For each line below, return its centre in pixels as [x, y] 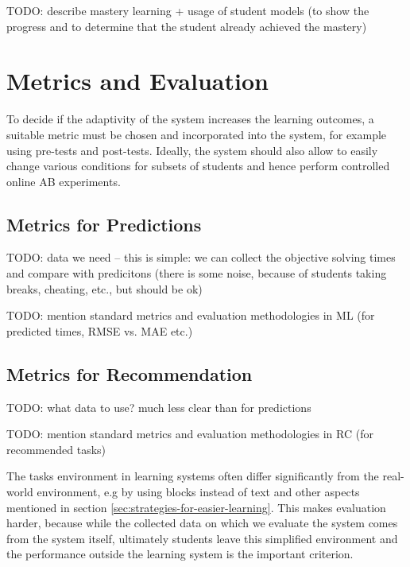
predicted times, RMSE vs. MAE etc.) [100, 330]
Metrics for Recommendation [130, 373]
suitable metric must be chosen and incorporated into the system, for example [197, 134]
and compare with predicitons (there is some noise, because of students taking [197, 273]
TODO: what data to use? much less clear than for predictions [159, 407]
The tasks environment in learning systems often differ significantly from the [193, 476]
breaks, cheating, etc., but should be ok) [104, 288]
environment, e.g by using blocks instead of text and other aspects [198, 492]
